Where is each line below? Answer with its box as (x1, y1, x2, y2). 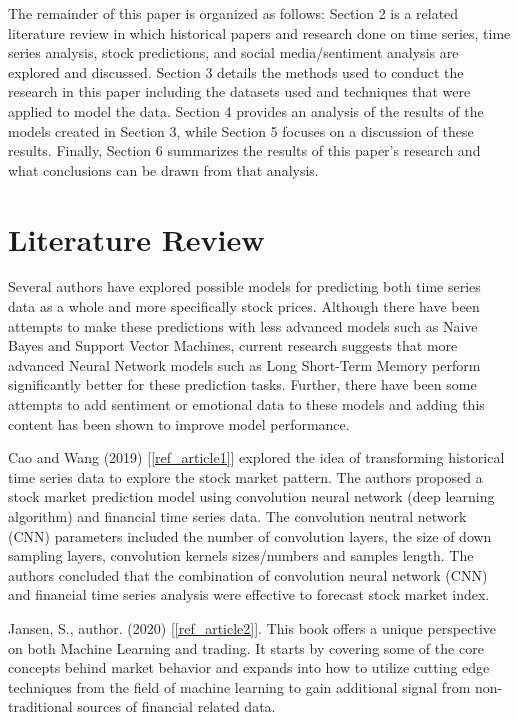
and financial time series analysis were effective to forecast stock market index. (8, 584, 490, 605)
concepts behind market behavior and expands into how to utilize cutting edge (8, 657, 490, 678)
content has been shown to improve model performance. (8, 413, 350, 434)
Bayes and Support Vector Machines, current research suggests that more (8, 335, 458, 356)
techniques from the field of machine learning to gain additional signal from (8, 676, 471, 697)
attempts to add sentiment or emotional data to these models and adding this (8, 394, 485, 415)
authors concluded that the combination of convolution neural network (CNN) (8, 564, 488, 585)
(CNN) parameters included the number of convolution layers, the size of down (8, 525, 492, 546)
